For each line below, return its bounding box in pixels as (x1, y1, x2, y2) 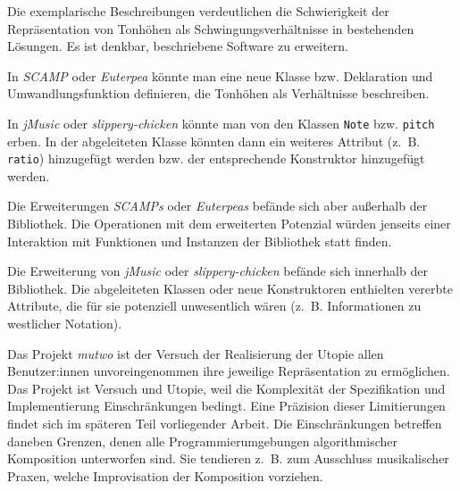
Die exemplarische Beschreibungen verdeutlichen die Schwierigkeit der (7, 2, 389, 20)
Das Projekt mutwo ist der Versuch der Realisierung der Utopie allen (7, 344, 384, 362)
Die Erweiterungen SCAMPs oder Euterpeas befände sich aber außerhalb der (7, 196, 428, 215)
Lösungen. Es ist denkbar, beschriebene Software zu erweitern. (7, 37, 349, 55)
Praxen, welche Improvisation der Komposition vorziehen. (7, 466, 323, 485)
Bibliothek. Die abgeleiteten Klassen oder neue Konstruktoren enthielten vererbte (7, 279, 453, 297)
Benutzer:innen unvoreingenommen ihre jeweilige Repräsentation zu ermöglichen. (7, 362, 450, 380)
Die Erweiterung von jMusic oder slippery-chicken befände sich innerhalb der (7, 262, 428, 280)
